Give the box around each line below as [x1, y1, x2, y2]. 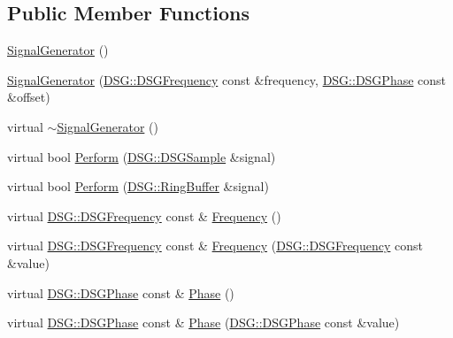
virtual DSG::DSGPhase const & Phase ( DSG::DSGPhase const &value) [7, 313, 400, 332]
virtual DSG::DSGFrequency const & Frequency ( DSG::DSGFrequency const [7, 236, 424, 255]
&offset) [7, 88, 50, 106]
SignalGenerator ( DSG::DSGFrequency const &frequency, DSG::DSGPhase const [7, 70, 447, 88]
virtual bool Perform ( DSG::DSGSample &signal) [7, 147, 276, 165]
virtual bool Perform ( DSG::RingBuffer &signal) [7, 177, 269, 196]
